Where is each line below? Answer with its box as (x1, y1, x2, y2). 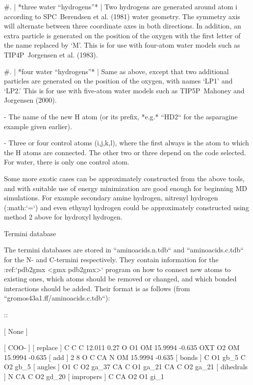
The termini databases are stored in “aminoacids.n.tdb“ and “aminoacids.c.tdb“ (4, 245, 244, 255)
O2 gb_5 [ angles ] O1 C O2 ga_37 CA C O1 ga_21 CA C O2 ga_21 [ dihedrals (4, 361, 248, 372)
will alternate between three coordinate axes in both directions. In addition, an (4, 21, 241, 31)
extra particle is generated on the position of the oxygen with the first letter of (4, 30, 241, 40)
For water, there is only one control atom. (4, 157, 129, 167)
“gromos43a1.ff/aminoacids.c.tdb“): (4, 293, 110, 303)
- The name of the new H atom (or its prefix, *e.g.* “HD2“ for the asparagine (4, 111, 238, 121)
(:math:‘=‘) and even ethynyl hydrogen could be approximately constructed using (4, 202, 249, 212)
